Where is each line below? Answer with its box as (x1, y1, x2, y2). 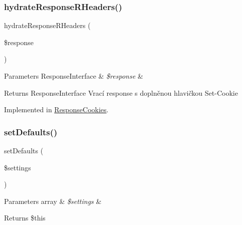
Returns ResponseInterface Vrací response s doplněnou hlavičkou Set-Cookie (4, 87, 238, 98)
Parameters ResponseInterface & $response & (4, 71, 143, 81)
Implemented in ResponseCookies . (4, 104, 109, 115)
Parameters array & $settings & (4, 195, 102, 206)
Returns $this (4, 212, 46, 223)
